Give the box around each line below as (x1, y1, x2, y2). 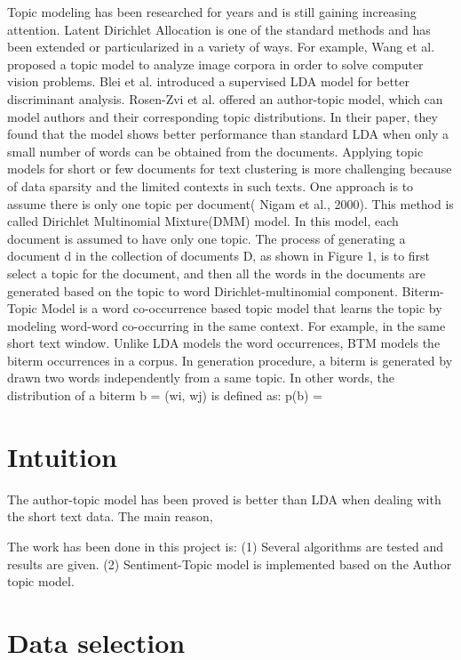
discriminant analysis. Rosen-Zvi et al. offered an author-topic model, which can (7, 89, 443, 108)
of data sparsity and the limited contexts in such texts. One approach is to (7, 176, 414, 195)
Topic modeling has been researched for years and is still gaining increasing (7, 3, 417, 20)
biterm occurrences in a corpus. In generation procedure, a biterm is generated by (7, 350, 453, 369)
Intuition (7, 438, 117, 474)
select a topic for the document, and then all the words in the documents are (7, 263, 425, 282)
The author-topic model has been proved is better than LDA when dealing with (7, 489, 441, 508)
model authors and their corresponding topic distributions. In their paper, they (7, 107, 438, 125)
